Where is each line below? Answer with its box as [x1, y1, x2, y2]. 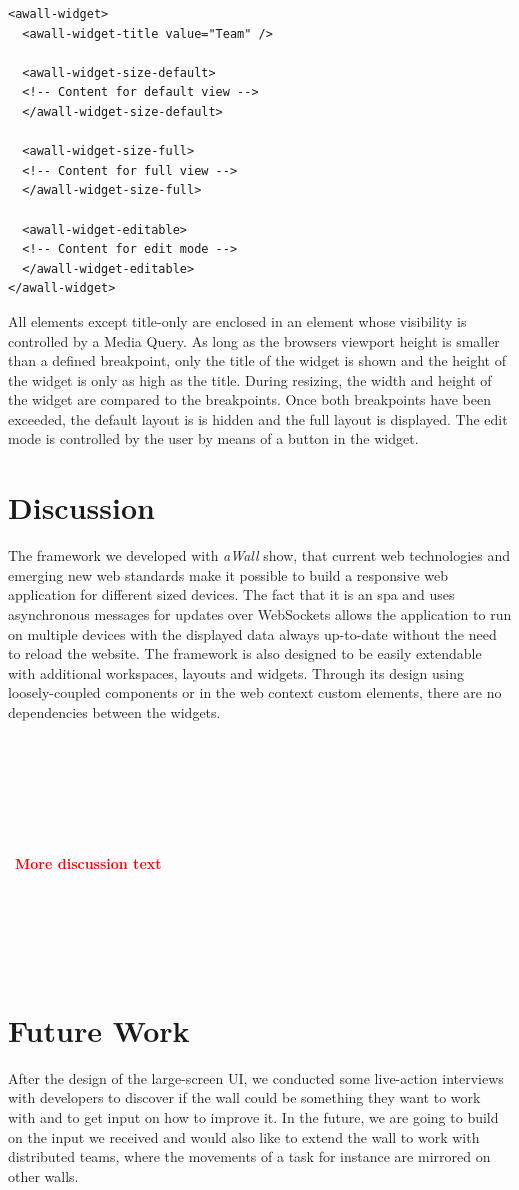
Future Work [8, 1009, 190, 1050]
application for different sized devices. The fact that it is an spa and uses [8, 584, 455, 605]
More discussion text [15, 853, 162, 874]
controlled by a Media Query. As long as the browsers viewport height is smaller [8, 330, 500, 351]
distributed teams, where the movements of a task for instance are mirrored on [8, 1146, 491, 1167]
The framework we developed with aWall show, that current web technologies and [8, 545, 511, 566]
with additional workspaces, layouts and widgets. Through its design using [8, 662, 465, 683]
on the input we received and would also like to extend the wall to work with [8, 1126, 480, 1147]
